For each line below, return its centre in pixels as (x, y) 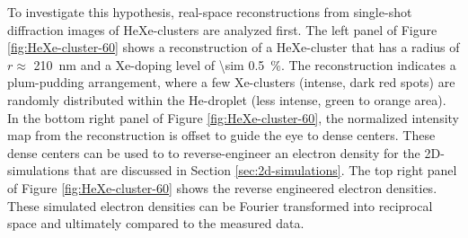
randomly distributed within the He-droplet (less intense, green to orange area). (227, 99)
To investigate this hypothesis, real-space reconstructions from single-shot (210, 12)
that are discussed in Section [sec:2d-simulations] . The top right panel (265, 170)
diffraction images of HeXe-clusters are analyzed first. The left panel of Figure (222, 29)
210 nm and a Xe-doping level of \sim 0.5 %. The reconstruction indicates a (245, 64)
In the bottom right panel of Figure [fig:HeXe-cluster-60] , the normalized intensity (233, 117)
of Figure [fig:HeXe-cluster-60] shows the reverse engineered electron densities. (222, 187)
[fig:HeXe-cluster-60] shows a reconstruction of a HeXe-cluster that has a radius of (234, 47)
